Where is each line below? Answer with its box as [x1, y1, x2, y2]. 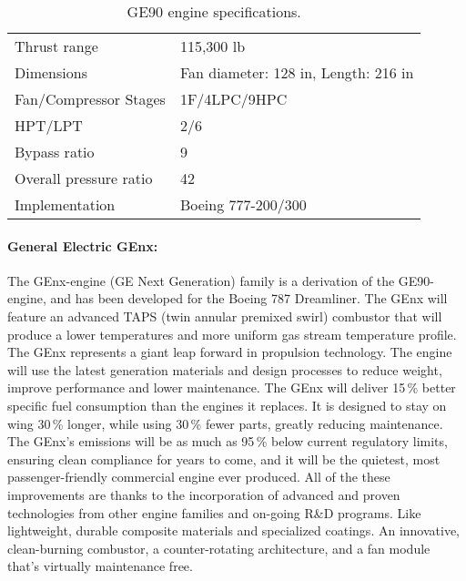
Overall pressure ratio [15, 168, 153, 189]
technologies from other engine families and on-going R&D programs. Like [7, 503, 421, 522]
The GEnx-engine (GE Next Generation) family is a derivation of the [7, 270, 395, 290]
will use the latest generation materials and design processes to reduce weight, [7, 360, 442, 379]
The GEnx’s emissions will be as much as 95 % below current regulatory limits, [7, 432, 448, 451]
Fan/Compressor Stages [15, 88, 166, 109]
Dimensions [15, 62, 87, 83]
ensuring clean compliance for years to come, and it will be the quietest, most [7, 449, 441, 468]
